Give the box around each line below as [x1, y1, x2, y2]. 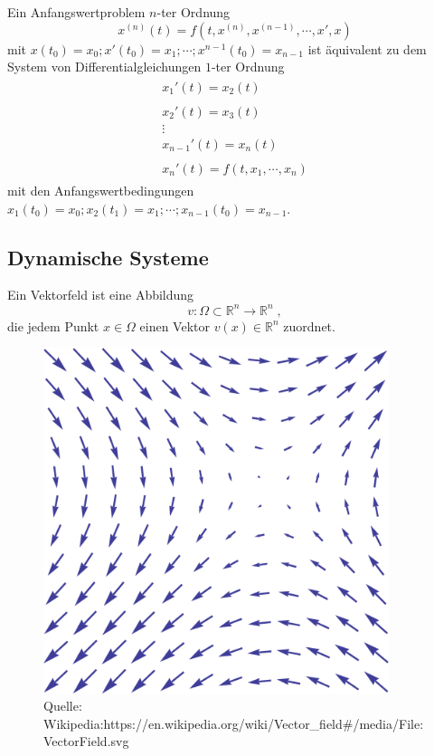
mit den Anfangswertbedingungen [7, 181, 194, 200]
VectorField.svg [43, 732, 129, 751]
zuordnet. [283, 316, 335, 335]
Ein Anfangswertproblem [7, 3, 146, 21]
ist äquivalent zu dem [307, 39, 427, 58]
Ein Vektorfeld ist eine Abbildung [7, 285, 194, 304]
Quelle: [43, 696, 82, 715]
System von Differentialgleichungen [7, 57, 202, 76]
